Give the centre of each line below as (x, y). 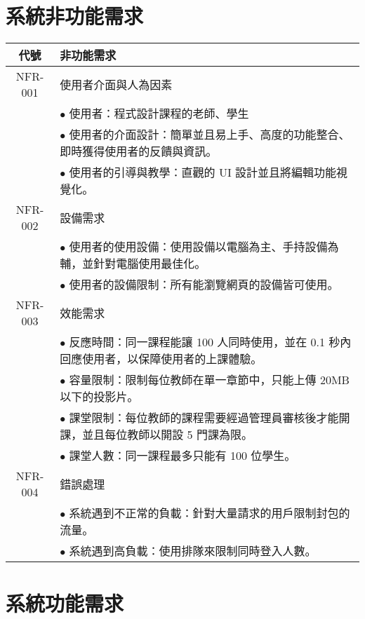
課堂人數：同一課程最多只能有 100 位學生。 (182, 456)
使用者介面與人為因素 (116, 85)
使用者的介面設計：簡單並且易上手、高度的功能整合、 (210, 135)
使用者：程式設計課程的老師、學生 (159, 114)
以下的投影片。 (99, 397)
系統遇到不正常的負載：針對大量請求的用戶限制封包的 (210, 513)
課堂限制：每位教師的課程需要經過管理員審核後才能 (204, 418)
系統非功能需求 (75, 16)
